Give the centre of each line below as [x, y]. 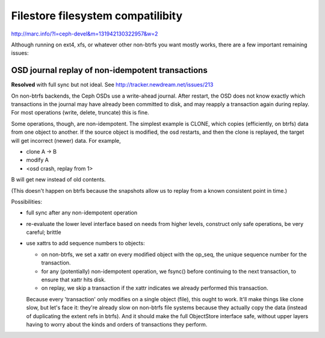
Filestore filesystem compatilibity [97, 16]
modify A [38, 160]
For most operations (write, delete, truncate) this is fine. [80, 113]
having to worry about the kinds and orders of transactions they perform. [117, 324]
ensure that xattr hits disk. [73, 280]
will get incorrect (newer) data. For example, [66, 140]
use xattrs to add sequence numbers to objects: [85, 243]
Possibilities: [26, 201]
